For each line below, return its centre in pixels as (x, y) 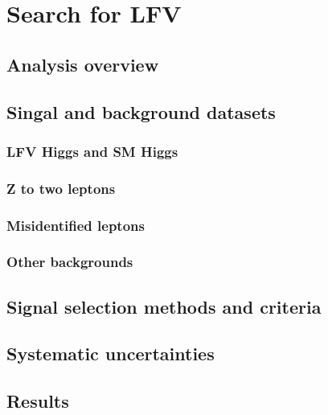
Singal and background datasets (141, 111)
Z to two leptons (61, 188)
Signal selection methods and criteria (164, 306)
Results (38, 401)
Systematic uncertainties (111, 353)
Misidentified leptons (76, 225)
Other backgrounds (70, 262)
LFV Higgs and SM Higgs (92, 151)
